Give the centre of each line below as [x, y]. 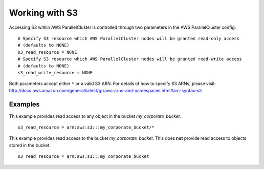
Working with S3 [44, 13]
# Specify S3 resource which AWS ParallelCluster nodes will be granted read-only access [129, 38]
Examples [24, 104]
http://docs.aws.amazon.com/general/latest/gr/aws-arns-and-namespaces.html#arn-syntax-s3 [106, 90]
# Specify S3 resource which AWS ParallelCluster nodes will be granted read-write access [130, 59]
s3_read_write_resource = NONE [55, 73]
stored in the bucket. [30, 145]
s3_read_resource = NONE [47, 52]
